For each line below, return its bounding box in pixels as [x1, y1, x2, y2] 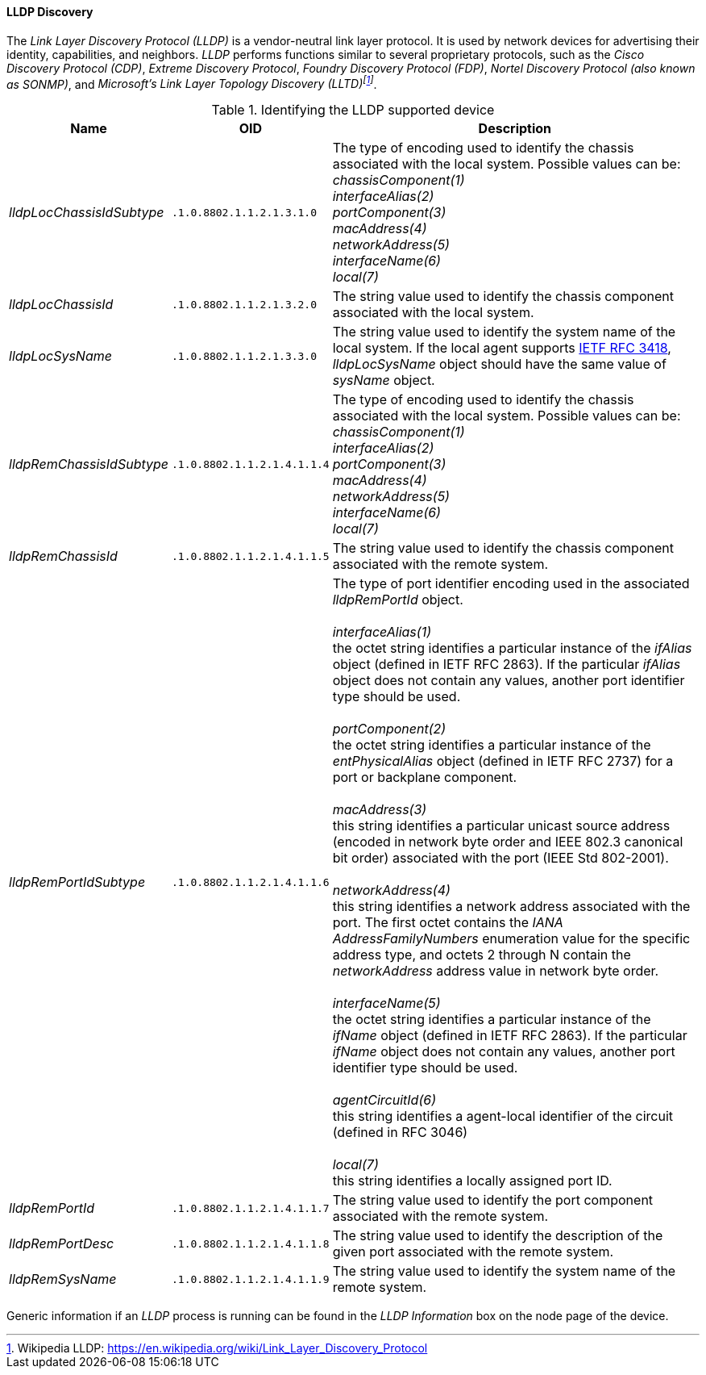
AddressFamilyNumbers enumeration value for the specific [332, 930, 691, 947]
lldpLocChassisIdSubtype [9, 204, 164, 221]
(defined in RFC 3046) [332, 1124, 468, 1141]
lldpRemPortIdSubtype [9, 874, 146, 891]
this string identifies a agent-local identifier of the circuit [332, 1108, 674, 1125]
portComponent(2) [332, 721, 446, 738]
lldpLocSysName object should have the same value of [332, 356, 667, 373]
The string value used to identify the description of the [332, 1227, 663, 1244]
